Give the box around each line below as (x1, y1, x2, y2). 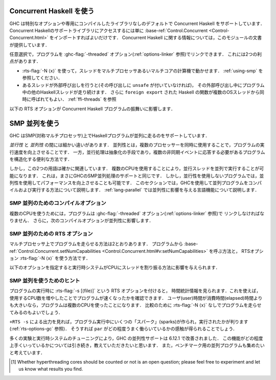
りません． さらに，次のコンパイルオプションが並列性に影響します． (9, 217, 154, 223)
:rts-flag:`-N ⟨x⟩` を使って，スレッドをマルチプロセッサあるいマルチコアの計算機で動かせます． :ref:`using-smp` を (22, 67, 263, 74)
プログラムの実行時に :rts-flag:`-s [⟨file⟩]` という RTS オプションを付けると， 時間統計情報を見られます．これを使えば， (9, 288, 261, 294)
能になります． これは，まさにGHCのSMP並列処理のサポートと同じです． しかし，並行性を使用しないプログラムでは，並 (9, 173, 264, 179)
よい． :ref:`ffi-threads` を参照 (53, 96, 117, 102)
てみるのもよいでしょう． (9, 309, 63, 315)
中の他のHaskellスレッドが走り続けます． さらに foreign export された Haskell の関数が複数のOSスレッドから (22, 89, 260, 96)
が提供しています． (9, 41, 50, 48)
